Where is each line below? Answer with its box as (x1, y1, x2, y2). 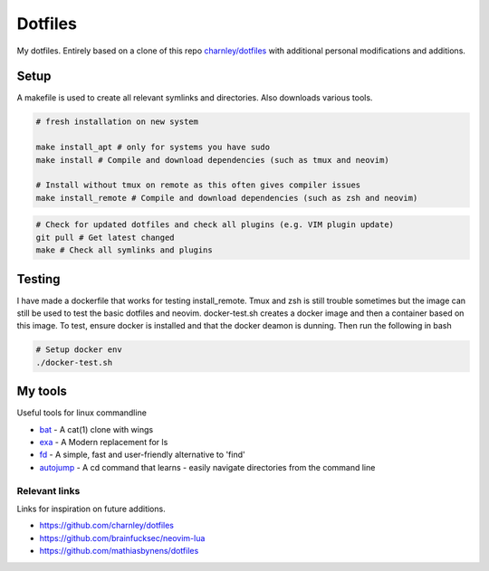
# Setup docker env (35, 345, 122, 355)
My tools (16, 384, 68, 399)
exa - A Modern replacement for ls (39, 437, 168, 448)
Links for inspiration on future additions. (16, 503, 167, 514)
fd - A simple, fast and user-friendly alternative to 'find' (39, 449, 245, 461)
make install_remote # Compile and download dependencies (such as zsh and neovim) (35, 193, 418, 203)
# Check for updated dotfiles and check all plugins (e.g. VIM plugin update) (35, 220, 394, 230)
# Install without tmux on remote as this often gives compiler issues (35, 180, 361, 190)
